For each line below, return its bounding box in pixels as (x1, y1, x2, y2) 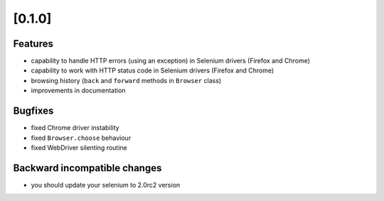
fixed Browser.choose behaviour (31, 134, 132, 142)
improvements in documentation (31, 86, 126, 95)
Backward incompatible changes (13, 162, 162, 174)
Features (13, 38, 53, 50)
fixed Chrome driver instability (31, 124, 120, 132)
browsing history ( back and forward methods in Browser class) (31, 76, 222, 85)
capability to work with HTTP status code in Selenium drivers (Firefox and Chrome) (31, 66, 274, 75)
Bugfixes (13, 105, 54, 117)
